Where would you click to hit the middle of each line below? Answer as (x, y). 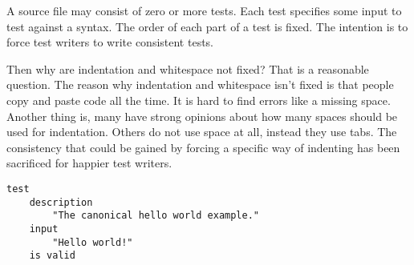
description (61, 202)
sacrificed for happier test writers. (89, 163)
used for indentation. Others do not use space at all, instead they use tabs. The (202, 132)
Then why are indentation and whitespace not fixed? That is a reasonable (188, 68)
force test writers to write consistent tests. (110, 42)
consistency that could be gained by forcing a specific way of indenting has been (203, 147)
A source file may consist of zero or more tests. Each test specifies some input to (204, 10)
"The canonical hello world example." (156, 216)
